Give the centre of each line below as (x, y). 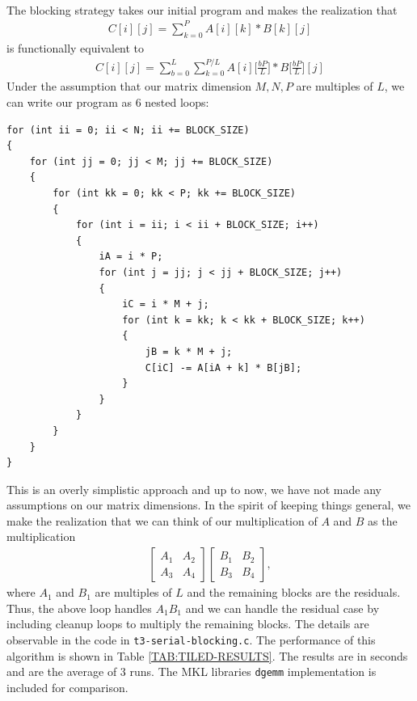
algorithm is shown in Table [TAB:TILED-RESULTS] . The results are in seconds (207, 655)
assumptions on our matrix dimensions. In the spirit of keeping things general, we (209, 505)
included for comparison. (67, 687)
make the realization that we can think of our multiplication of (162, 520)
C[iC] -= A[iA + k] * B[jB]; (223, 367)
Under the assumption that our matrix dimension (129, 86)
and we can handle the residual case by (282, 608)
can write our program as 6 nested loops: (108, 102)
